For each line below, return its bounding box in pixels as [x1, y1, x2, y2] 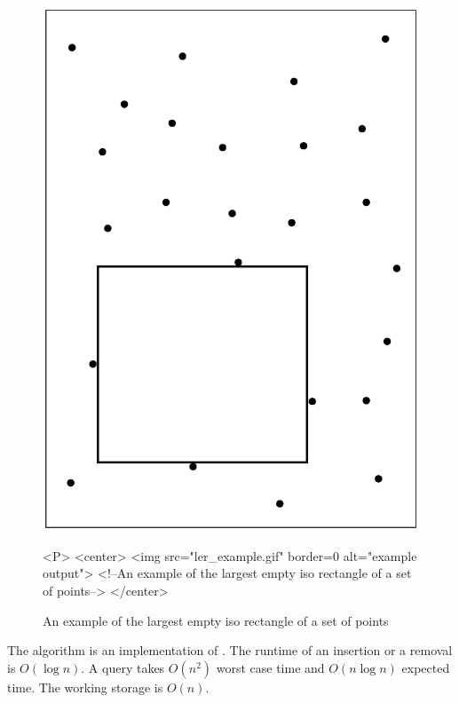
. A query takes [81, 658, 165, 676]
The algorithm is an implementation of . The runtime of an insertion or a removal [7, 641, 453, 660]
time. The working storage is [7, 677, 163, 696]
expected [401, 658, 450, 676]
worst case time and [216, 658, 325, 676]
